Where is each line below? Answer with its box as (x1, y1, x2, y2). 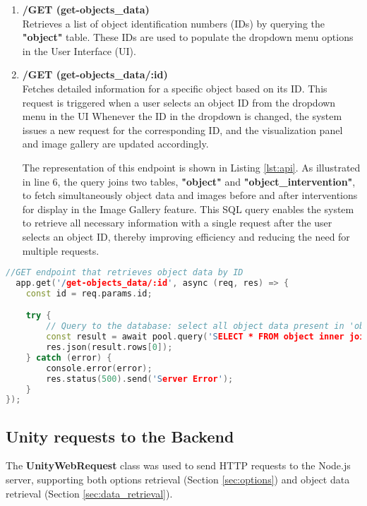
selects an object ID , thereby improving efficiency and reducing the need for (22, 229, 350, 243)
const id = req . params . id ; (25, 288, 152, 299)
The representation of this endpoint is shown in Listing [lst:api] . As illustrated (22, 159, 361, 174)
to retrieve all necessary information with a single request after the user (22, 215, 332, 230)
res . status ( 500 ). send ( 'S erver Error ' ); (46, 373, 234, 384)
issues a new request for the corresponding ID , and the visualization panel (22, 122, 343, 137)
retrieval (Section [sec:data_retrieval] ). (6, 486, 173, 500)
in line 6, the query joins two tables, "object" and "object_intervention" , (22, 174, 356, 188)
